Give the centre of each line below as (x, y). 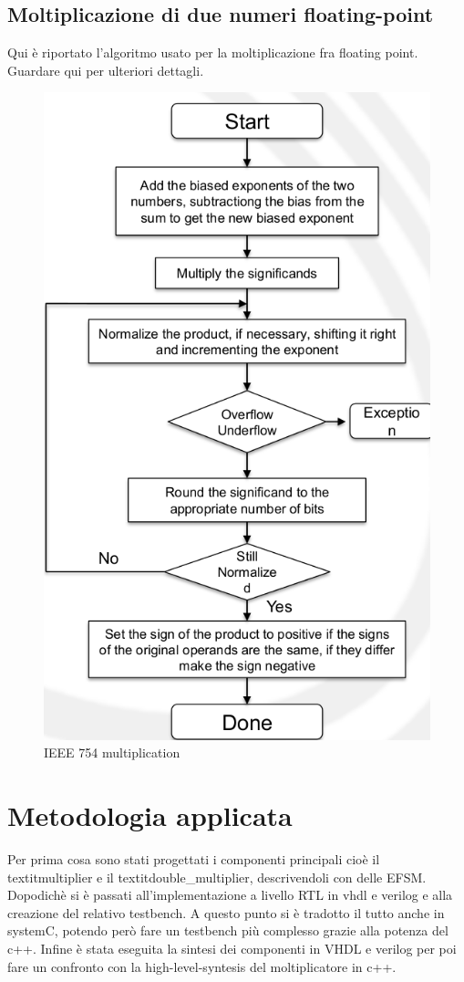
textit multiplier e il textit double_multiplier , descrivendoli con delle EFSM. (217, 877)
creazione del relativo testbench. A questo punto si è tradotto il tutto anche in (226, 912)
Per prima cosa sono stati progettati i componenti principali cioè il (194, 858)
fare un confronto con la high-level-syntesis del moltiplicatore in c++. (202, 966)
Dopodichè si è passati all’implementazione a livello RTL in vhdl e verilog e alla (230, 895)
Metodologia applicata (150, 815)
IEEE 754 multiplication (112, 752)
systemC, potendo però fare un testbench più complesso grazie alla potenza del (228, 930)
